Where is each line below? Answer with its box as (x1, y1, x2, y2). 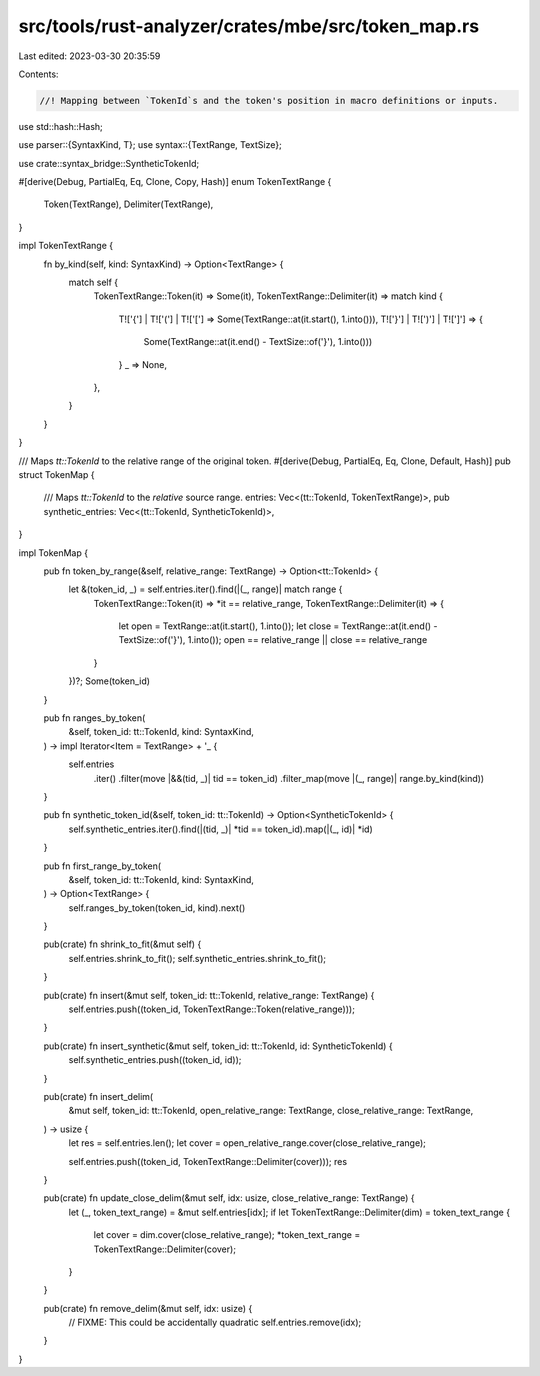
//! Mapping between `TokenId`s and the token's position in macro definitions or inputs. (39, 95, 499, 106)
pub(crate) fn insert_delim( (43, 1091, 154, 1102)
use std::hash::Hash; (18, 120, 104, 132)
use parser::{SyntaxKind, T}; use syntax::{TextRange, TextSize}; (18, 139, 282, 151)
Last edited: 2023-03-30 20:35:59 (18, 50, 161, 62)
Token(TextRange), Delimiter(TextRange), (43, 198, 214, 210)
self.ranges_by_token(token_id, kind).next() (68, 901, 246, 914)
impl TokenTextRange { (18, 240, 114, 252)
